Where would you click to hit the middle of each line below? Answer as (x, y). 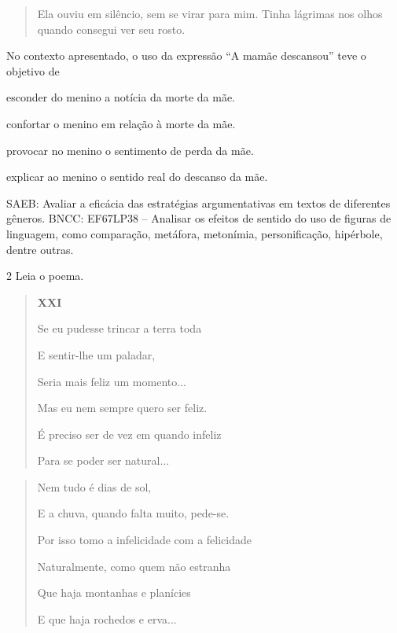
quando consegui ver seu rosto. (111, 29)
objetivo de (33, 70)
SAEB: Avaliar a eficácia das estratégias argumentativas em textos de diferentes (198, 202)
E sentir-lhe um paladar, (96, 354)
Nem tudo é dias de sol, (94, 486)
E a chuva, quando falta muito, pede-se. (133, 513)
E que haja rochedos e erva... (107, 618)
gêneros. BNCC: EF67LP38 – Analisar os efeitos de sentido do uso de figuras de (199, 218)
